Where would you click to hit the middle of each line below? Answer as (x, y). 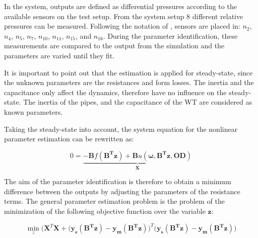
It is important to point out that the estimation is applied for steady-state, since (128, 72)
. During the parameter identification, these (170, 35)
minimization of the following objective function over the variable (105, 211)
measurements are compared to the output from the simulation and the (114, 46)
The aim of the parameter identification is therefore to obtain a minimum (118, 181)
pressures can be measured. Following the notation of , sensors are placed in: (122, 26)
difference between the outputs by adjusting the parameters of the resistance (122, 191)
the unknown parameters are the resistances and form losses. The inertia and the (129, 82)
